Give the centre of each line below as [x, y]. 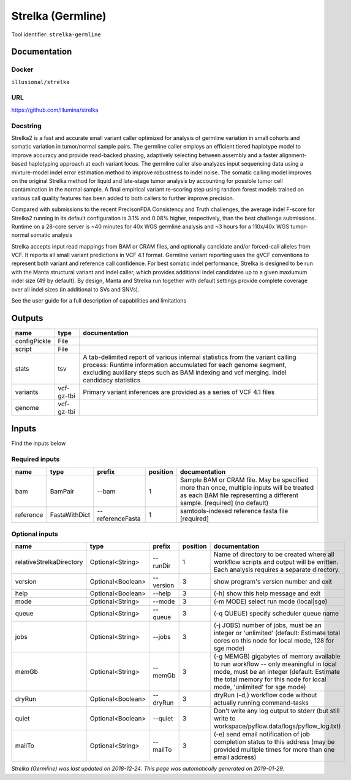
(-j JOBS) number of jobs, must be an [267, 625]
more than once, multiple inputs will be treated [247, 487]
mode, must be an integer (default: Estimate [277, 672]
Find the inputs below [39, 443]
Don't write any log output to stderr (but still [277, 711]
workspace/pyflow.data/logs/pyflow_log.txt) [277, 726]
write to [225, 719]
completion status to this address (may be [274, 742]
